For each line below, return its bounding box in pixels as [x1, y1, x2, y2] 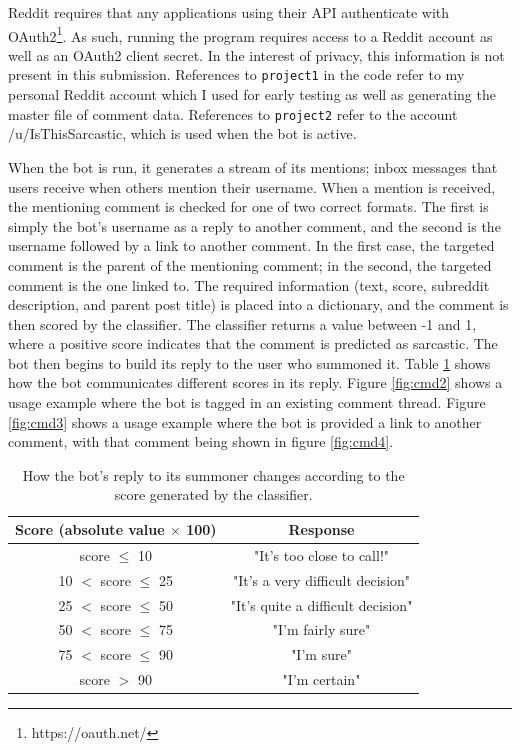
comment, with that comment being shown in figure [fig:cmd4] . [8, 431, 394, 452]
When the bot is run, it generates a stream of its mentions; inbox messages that [8, 156, 498, 177]
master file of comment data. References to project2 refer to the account [8, 103, 458, 124]
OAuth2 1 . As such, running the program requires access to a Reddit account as [8, 22, 493, 46]
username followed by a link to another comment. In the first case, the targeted [8, 235, 495, 256]
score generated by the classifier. [114, 484, 313, 505]
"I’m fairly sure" [272, 619, 371, 640]
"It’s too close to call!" [253, 544, 390, 565]
